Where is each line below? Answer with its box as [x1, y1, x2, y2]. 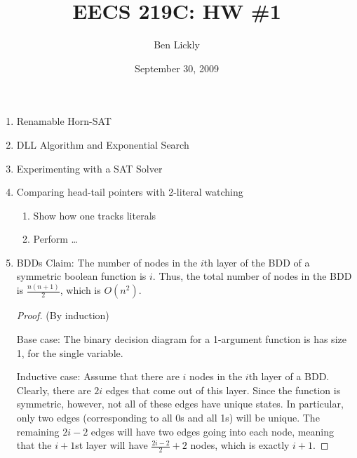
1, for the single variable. [16, 345, 123, 360]
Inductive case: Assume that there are [16, 369, 180, 384]
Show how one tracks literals [33, 208, 156, 222]
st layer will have [75, 438, 148, 452]
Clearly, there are [16, 382, 91, 397]
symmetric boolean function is [16, 269, 147, 283]
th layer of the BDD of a [203, 255, 310, 269]
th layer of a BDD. [248, 369, 330, 384]
